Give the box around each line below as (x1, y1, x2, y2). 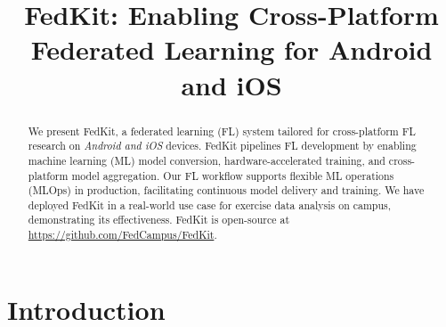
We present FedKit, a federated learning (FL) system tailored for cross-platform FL (28, 123, 416, 138)
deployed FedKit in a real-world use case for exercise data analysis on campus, (28, 197, 392, 212)
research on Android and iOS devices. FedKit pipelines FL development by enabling (28, 138, 417, 153)
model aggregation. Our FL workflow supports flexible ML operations (71, 168, 394, 183)
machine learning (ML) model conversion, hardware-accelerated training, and (28, 152, 385, 168)
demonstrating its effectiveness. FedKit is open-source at (28, 212, 290, 227)
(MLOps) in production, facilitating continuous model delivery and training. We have (28, 183, 425, 198)
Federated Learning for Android (30, 31, 433, 68)
